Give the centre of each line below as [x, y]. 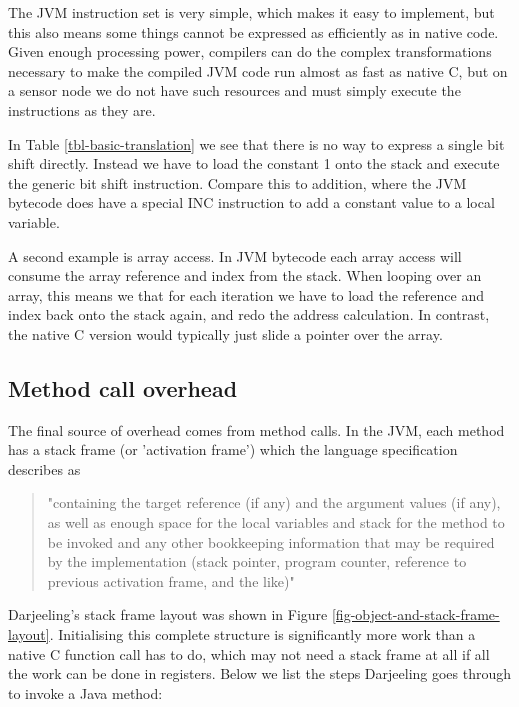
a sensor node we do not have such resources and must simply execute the [234, 90]
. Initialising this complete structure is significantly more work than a [262, 634]
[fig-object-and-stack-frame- [415, 614]
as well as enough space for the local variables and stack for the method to [276, 522]
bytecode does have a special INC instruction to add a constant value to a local [251, 202]
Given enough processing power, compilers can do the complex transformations [250, 51]
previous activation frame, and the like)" [171, 580]
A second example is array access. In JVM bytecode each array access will [235, 255]
